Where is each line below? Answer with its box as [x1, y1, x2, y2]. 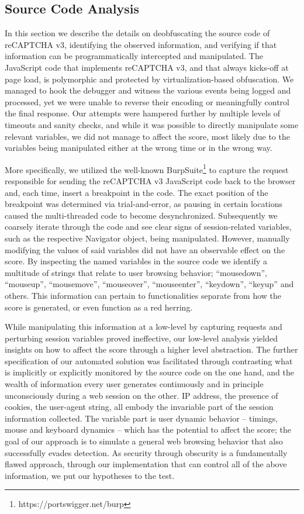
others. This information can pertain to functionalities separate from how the [5, 289, 282, 301]
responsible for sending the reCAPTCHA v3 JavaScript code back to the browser [5, 174, 296, 187]
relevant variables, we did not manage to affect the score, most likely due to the [5, 130, 290, 142]
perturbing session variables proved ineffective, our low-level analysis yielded [5, 332, 278, 344]
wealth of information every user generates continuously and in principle [5, 378, 264, 390]
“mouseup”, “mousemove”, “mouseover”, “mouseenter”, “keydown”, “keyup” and [5, 278, 294, 290]
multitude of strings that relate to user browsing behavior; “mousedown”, [5, 266, 267, 278]
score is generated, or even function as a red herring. [5, 301, 193, 313]
